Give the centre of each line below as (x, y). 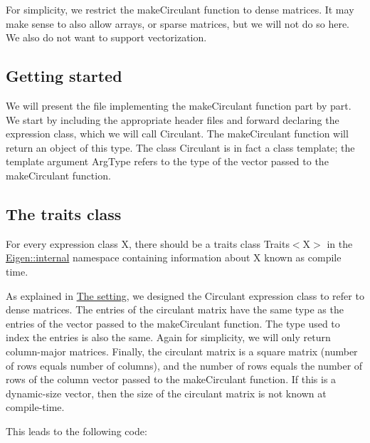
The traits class (64, 213)
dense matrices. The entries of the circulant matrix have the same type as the (175, 309)
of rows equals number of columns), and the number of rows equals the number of (184, 365)
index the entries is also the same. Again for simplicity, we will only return (168, 337)
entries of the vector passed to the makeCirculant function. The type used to (173, 323)
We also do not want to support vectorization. (106, 37)
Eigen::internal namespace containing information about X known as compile (174, 257)
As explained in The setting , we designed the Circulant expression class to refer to (185, 295)
